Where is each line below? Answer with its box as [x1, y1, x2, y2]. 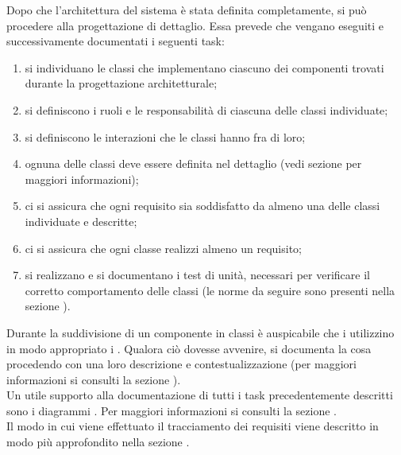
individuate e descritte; [25, 212, 137, 229]
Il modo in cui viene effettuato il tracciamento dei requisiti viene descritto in [6, 418, 379, 434]
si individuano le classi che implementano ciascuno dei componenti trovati [25, 59, 384, 76]
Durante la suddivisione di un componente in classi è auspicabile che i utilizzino [6, 324, 395, 340]
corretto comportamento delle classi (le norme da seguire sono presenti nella [25, 282, 395, 298]
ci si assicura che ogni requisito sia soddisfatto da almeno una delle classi [25, 197, 380, 214]
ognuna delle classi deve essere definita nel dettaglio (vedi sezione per [25, 155, 362, 172]
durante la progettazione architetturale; [25, 75, 218, 91]
